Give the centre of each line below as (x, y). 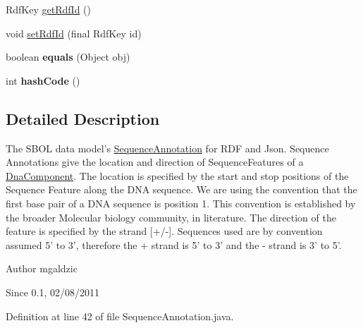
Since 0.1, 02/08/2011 (53, 292)
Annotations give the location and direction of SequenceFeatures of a (155, 162)
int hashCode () (43, 80)
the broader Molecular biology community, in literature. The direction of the (171, 217)
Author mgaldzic (42, 268)
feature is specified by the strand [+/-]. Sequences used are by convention (164, 231)
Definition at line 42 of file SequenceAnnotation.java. (120, 316)
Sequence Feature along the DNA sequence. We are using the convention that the (181, 189)
